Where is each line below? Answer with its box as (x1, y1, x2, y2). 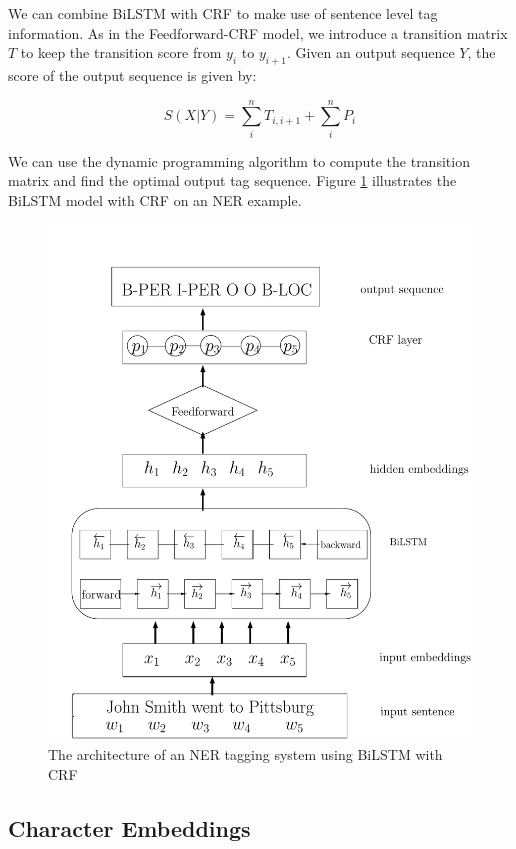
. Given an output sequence (286, 42, 455, 63)
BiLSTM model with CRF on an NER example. (8, 189, 302, 210)
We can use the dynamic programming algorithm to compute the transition (8, 150, 470, 171)
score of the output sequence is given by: (8, 64, 257, 85)
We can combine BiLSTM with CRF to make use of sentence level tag (8, 3, 438, 23)
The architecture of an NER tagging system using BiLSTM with (48, 744, 443, 765)
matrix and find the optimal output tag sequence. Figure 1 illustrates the (8, 170, 457, 191)
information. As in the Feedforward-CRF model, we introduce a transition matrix (8, 22, 508, 43)
